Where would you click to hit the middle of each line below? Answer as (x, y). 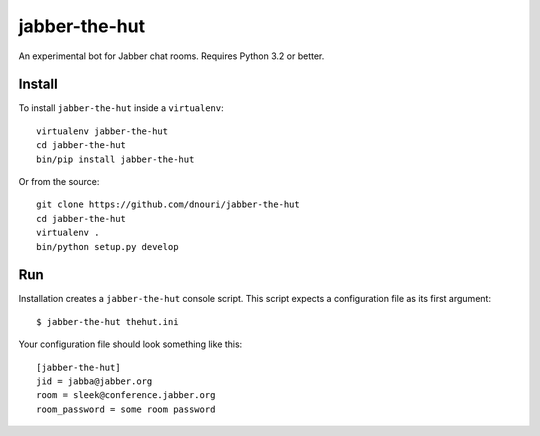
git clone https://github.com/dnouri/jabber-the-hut (168, 204)
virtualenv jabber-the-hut (102, 131)
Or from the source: (59, 182)
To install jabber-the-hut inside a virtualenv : (121, 108)
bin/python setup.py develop (107, 246)
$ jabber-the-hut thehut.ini (107, 321)
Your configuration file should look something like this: (130, 344)
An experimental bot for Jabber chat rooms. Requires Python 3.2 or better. (171, 56)
